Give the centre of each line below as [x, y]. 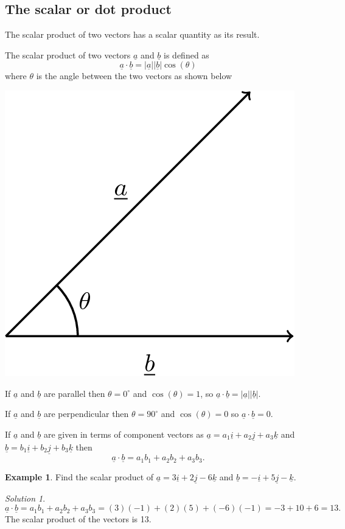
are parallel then [74, 393]
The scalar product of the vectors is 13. [78, 519]
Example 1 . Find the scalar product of [79, 476]
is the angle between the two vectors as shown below [134, 76]
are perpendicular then [86, 414]
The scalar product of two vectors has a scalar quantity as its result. [132, 34]
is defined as [186, 54]
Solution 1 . [25, 498]
